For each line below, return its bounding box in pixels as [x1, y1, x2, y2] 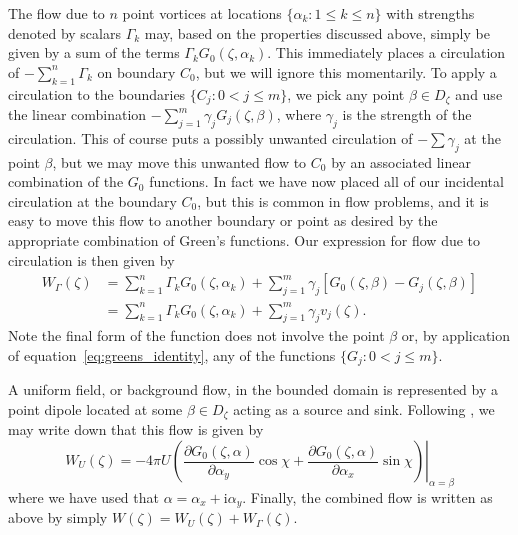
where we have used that [8, 486, 159, 507]
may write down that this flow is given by [8, 419, 264, 440]
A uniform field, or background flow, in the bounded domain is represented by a [8, 379, 499, 400]
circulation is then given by [8, 249, 175, 270]
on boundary [97, 61, 176, 82]
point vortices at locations [122, 3, 282, 23]
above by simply [8, 507, 108, 528]
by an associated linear [331, 151, 471, 172]
